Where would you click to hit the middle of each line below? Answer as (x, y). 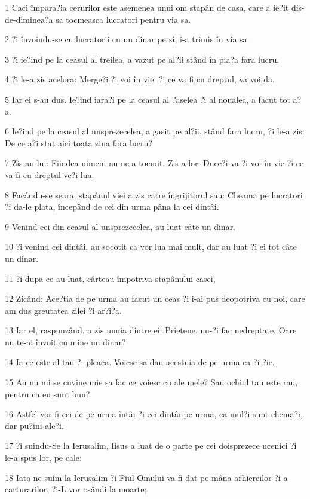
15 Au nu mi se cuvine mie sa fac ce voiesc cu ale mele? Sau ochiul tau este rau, (151, 382)
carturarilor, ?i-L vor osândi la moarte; (76, 489)
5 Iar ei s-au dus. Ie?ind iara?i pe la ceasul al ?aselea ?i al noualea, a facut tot (148, 99)
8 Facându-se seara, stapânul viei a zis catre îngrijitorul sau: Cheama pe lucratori (154, 195)
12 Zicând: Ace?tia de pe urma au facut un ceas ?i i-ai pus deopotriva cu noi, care (155, 299)
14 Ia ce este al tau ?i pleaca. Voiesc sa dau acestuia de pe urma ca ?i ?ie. (140, 362)
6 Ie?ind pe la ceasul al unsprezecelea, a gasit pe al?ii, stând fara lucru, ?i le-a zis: (155, 131)
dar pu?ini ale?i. (34, 425)
